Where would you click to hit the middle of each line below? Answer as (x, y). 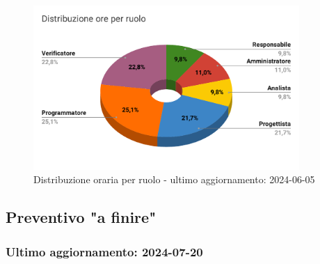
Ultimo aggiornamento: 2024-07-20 (104, 251)
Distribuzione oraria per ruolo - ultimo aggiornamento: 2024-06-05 (174, 179)
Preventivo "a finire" (81, 217)
